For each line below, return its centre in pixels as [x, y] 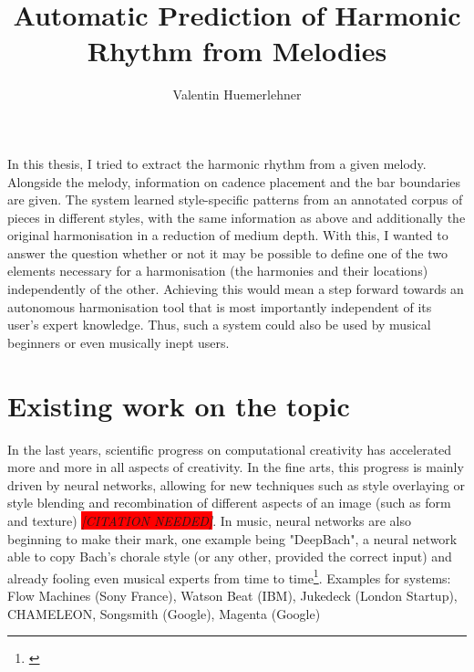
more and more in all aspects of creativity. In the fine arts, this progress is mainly [236, 467]
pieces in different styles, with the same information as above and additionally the [237, 217]
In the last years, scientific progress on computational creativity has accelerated [230, 449]
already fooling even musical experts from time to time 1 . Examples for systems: [229, 576]
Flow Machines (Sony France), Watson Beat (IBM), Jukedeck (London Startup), [232, 595]
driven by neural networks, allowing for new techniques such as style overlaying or [236, 484]
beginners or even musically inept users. [118, 342]
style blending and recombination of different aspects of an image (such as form [229, 503]
